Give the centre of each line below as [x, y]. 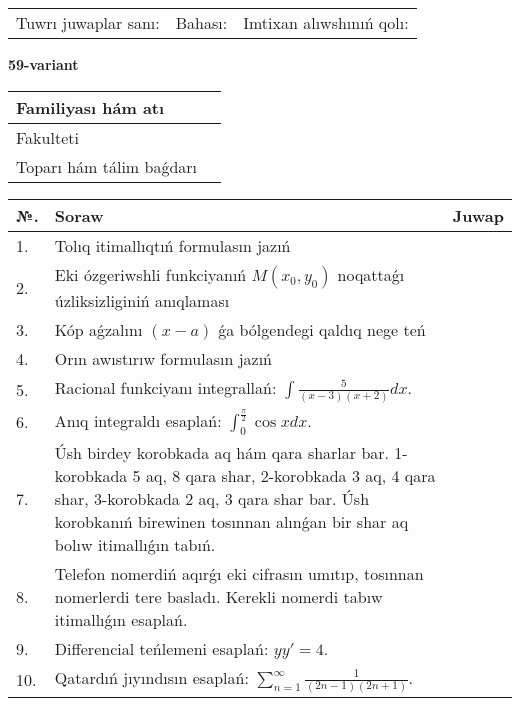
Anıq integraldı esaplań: [138, 420]
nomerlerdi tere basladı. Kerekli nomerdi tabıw [218, 596]
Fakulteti [47, 137]
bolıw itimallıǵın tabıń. [135, 544]
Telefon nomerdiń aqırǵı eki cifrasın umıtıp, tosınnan [239, 573]
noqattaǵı [371, 274]
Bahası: [201, 22]
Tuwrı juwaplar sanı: [88, 22]
